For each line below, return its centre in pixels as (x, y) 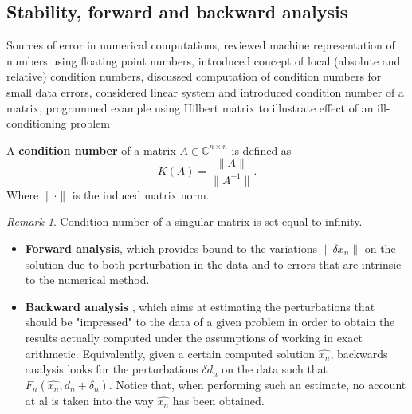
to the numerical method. (87, 280)
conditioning (37, 123)
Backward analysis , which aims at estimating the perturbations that (200, 306)
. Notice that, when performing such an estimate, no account (257, 384)
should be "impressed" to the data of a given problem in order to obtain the (210, 322)
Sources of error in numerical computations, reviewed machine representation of (201, 45)
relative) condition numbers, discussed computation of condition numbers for (194, 76)
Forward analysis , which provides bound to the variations (171, 248)
